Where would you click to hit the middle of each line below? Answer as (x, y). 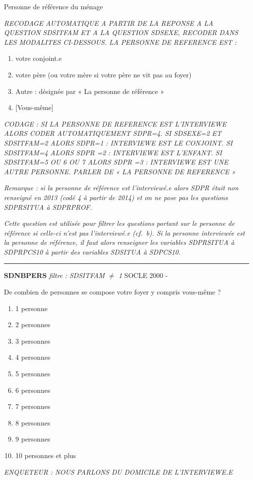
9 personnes (33, 439)
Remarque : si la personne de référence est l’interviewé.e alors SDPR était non (121, 188)
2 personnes (33, 324)
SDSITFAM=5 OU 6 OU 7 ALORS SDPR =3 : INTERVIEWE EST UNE (116, 162)
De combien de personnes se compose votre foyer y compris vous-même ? (112, 292)
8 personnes (33, 422)
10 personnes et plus (46, 455)
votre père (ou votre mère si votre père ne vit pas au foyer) (103, 74)
